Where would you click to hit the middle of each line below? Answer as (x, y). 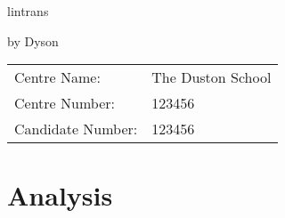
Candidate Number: (76, 129)
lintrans (28, 11)
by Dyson (33, 40)
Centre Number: (65, 103)
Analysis (60, 195)
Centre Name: (57, 77)
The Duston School (212, 77)
